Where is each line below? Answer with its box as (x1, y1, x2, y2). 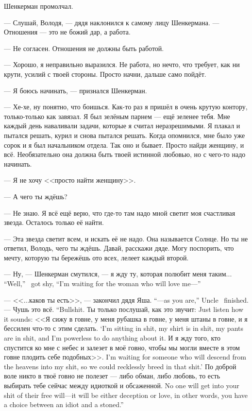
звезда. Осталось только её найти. (4, 217, 104, 227)
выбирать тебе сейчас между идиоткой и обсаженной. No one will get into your (4, 380, 239, 390)
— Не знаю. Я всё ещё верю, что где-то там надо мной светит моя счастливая (4, 207, 235, 218)
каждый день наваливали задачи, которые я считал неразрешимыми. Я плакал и (4, 120, 240, 131)
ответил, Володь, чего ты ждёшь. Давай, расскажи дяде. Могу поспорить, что (4, 243, 234, 253)
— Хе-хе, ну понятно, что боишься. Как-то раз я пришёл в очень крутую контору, (4, 102, 248, 112)
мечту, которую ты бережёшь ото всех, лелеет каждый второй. (4, 252, 189, 262)
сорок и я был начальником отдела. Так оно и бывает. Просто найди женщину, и (4, 139, 244, 150)
